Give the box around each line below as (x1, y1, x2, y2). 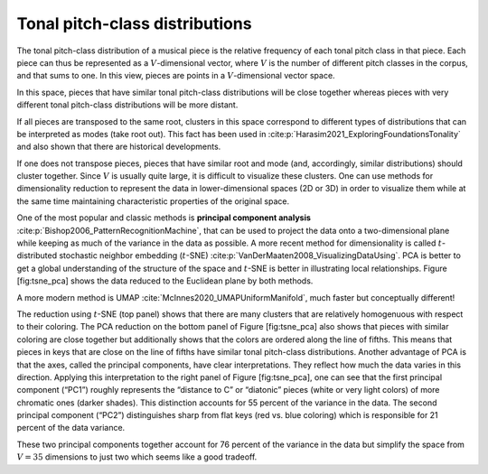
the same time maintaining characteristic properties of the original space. (16, 195, 289, 207)
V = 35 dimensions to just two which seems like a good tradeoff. (16, 451, 258, 462)
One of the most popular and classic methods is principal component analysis (16, 212, 312, 223)
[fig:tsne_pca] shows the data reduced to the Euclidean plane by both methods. (16, 275, 314, 286)
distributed (16, 250, 58, 261)
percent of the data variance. (16, 423, 126, 433)
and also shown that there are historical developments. (16, 141, 221, 153)
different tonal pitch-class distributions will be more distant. (16, 99, 239, 110)
